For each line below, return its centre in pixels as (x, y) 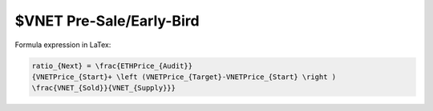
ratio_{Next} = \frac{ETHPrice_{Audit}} (112, 65)
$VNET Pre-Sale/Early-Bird (107, 21)
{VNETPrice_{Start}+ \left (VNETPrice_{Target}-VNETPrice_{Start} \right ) (184, 77)
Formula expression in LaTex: (63, 45)
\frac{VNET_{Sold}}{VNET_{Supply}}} (104, 88)
